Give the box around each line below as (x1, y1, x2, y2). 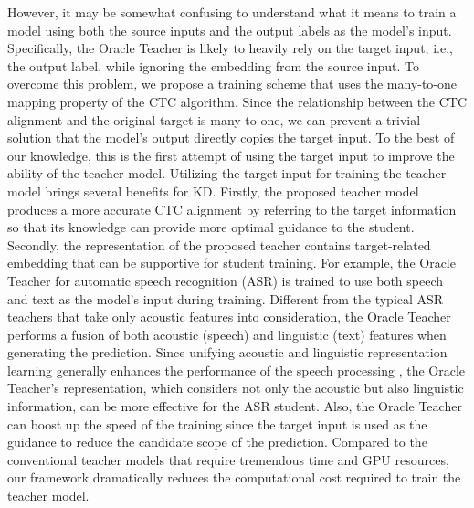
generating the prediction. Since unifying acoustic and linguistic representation (7, 343, 448, 362)
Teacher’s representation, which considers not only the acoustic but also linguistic (7, 378, 464, 397)
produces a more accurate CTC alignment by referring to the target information (7, 199, 457, 218)
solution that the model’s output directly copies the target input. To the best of (7, 128, 455, 147)
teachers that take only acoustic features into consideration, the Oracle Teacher (7, 307, 451, 326)
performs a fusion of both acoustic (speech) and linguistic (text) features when (7, 324, 447, 344)
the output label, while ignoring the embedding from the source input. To (7, 56, 419, 75)
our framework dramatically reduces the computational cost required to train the (7, 468, 461, 487)
